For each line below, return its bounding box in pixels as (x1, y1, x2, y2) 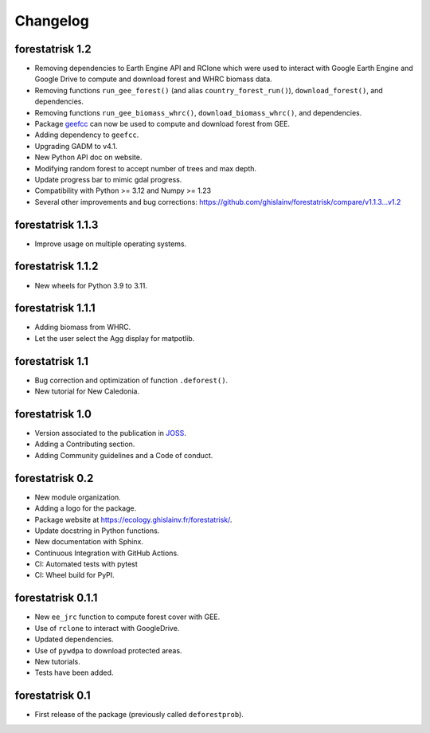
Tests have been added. (34, 668, 114, 677)
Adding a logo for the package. (34, 504, 137, 513)
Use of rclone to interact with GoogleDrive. (34, 623, 180, 633)
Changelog (14, 12, 89, 29)
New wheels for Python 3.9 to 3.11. (34, 280, 147, 290)
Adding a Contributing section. (34, 439, 135, 449)
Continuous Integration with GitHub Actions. (34, 548, 179, 558)
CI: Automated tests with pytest (34, 559, 139, 569)
